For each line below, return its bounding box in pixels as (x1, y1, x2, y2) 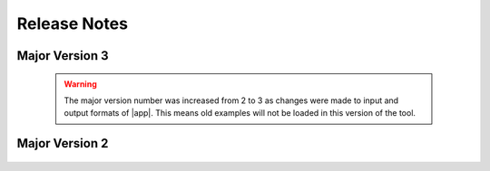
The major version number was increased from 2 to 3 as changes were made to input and (64, 95, 399, 106)
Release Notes (16, 14, 129, 33)
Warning (64, 78, 97, 90)
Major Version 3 (16, 48, 109, 63)
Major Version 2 (16, 136, 109, 151)
